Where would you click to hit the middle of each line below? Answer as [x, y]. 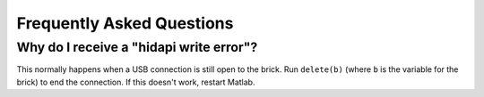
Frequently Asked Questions [125, 23]
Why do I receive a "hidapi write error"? [137, 47]
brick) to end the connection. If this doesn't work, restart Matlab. [136, 82]
